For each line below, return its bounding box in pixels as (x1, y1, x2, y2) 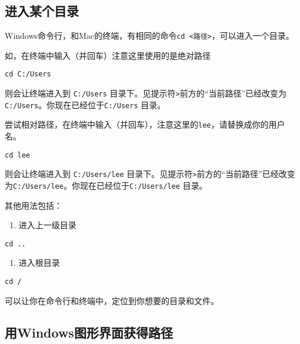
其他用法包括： (5, 199, 62, 211)
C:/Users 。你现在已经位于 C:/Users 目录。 (5, 98, 166, 111)
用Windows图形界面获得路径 (5, 323, 173, 341)
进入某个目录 (5, 2, 79, 20)
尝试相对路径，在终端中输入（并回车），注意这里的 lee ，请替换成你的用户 (5, 118, 285, 131)
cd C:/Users (5, 70, 51, 79)
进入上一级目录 (18, 219, 76, 231)
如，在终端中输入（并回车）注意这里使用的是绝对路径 (5, 49, 211, 61)
